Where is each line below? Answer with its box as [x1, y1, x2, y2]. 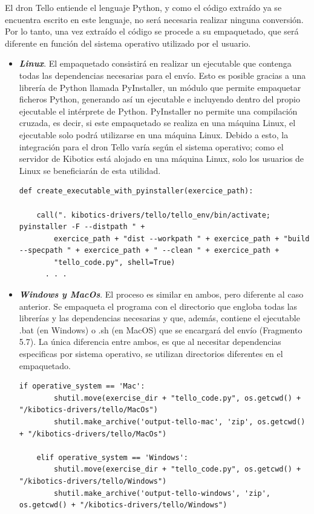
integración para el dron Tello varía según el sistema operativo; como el [19, 140, 284, 153]
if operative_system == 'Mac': [19, 382, 145, 391]
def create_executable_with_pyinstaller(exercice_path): [19, 187, 253, 196]
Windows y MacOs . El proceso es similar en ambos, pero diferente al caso [19, 288, 304, 301]
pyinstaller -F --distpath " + [19, 222, 145, 232]
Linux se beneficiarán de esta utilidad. [19, 164, 161, 176]
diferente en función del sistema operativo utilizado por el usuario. [5, 36, 251, 49]
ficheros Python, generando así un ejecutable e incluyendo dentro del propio [19, 93, 300, 105]
